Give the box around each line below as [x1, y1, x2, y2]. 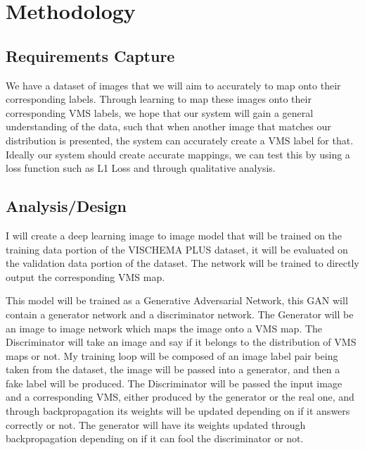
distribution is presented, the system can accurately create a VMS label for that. [6, 132, 354, 147]
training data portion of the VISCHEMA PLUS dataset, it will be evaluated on [6, 242, 348, 256]
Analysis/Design [6, 195, 127, 217]
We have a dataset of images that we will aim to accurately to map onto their [6, 77, 341, 92]
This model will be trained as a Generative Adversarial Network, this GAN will [6, 293, 348, 308]
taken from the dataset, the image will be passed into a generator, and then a [6, 362, 340, 377]
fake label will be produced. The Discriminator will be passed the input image [6, 375, 342, 390]
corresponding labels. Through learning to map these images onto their [6, 92, 312, 106]
